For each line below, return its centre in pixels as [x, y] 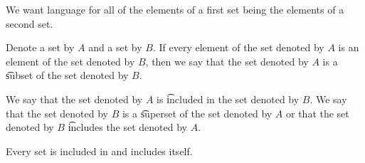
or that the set [318, 113]
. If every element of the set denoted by [238, 47]
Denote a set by [40, 47]
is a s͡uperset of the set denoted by [197, 113]
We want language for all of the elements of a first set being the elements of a [175, 9]
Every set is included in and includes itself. [99, 151]
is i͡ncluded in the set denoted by [228, 99]
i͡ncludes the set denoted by [128, 127]
